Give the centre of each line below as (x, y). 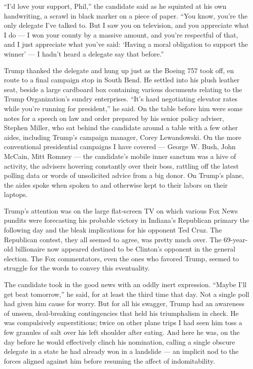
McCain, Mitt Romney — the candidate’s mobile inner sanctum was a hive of (120, 156)
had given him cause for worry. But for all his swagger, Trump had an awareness (124, 303)
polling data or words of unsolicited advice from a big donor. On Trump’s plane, (124, 175)
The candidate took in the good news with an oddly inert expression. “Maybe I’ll (125, 284)
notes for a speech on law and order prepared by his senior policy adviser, (114, 118)
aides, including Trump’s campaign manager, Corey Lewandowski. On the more (123, 137)
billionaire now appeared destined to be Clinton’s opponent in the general (125, 249)
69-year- (235, 239)
